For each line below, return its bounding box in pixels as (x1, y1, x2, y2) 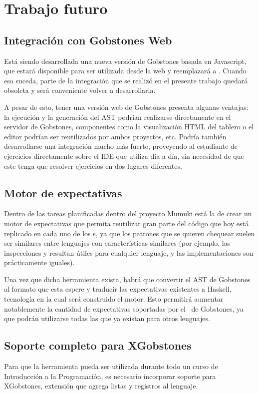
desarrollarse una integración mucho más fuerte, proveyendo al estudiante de (4, 141, 238, 151)
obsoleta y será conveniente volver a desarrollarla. (4, 85, 156, 95)
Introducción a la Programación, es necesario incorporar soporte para (4, 371, 216, 381)
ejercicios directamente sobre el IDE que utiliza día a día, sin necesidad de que (4, 150, 244, 161)
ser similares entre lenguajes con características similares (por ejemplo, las (4, 238, 231, 248)
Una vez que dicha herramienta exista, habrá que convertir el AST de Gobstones (4, 274, 251, 284)
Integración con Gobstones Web (4, 32, 172, 47)
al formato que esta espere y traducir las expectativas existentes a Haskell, (4, 284, 232, 294)
